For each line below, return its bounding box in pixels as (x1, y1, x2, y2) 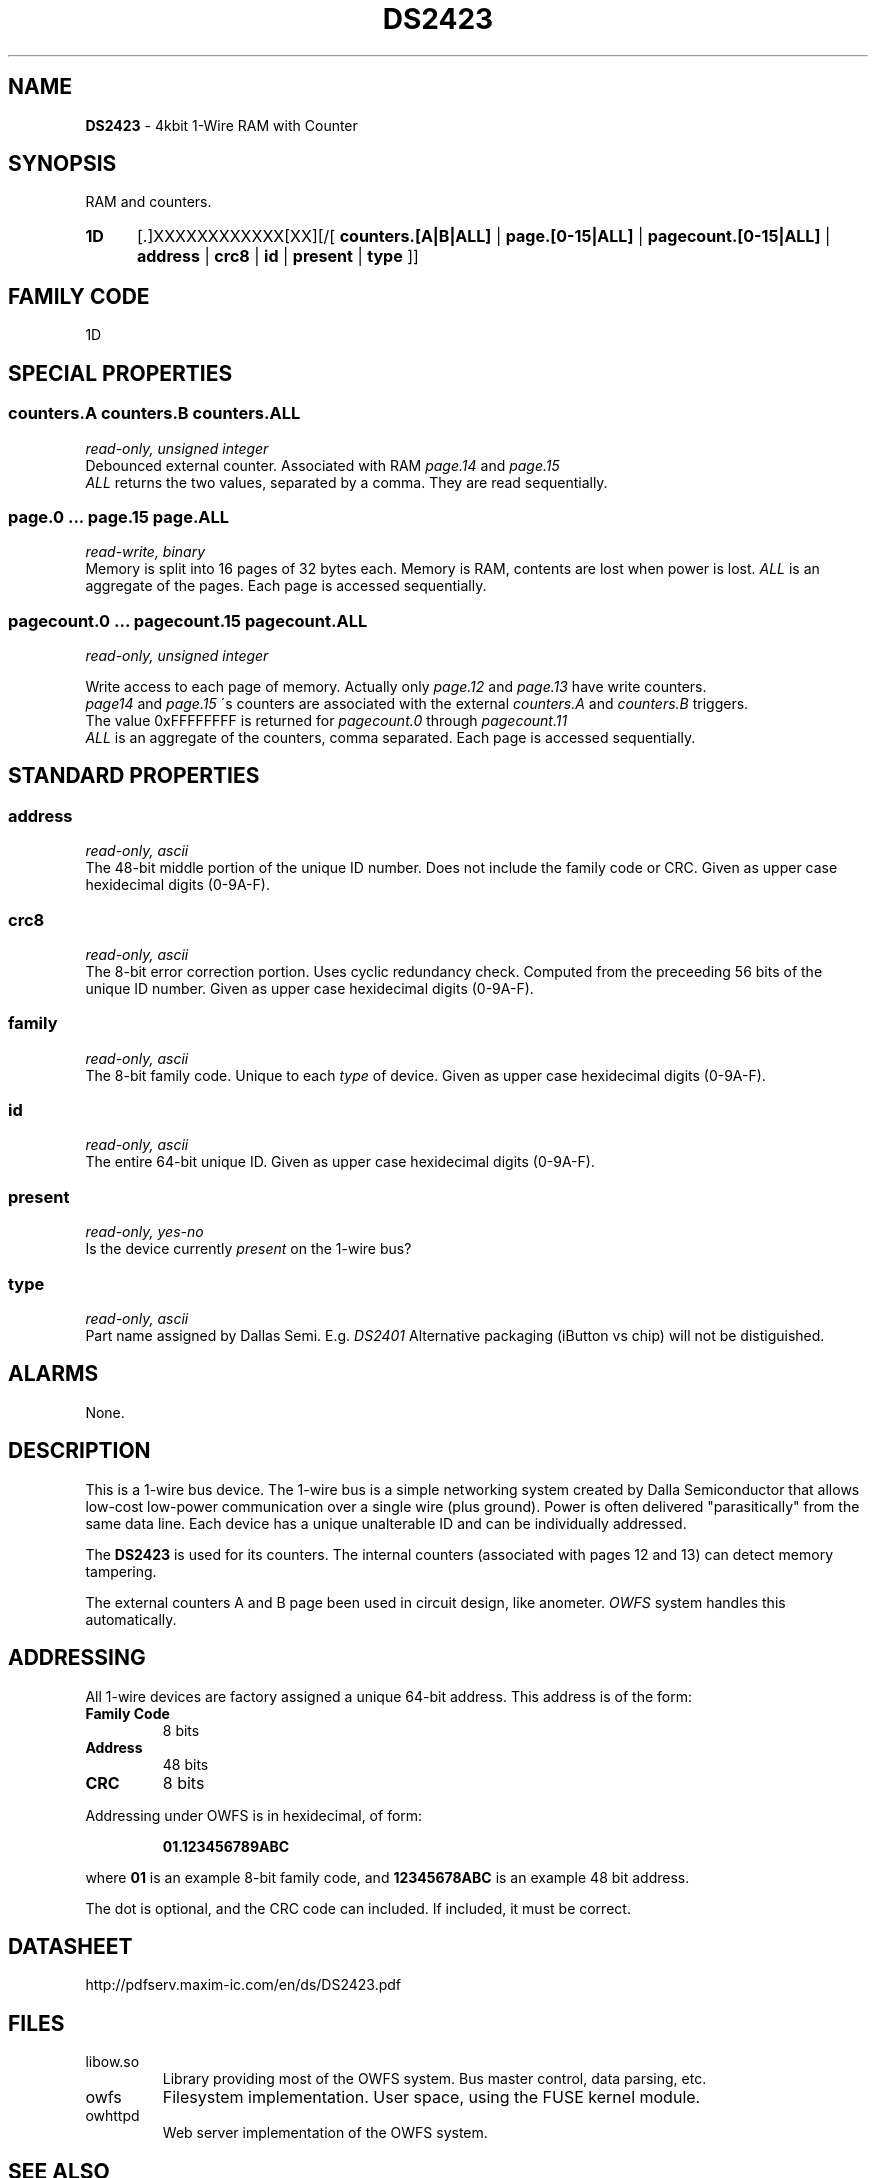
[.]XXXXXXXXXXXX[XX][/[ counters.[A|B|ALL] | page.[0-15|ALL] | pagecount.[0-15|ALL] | (136, 226, 831, 247)
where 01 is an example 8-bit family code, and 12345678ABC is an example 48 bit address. (85, 1868, 690, 1886)
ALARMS (8, 1361, 99, 1387)
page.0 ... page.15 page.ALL (8, 506, 230, 527)
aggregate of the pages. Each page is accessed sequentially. (85, 577, 487, 595)
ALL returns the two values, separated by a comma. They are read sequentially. (85, 473, 608, 491)
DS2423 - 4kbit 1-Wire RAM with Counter (85, 116, 358, 134)
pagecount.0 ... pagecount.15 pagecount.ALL (8, 610, 368, 631)
